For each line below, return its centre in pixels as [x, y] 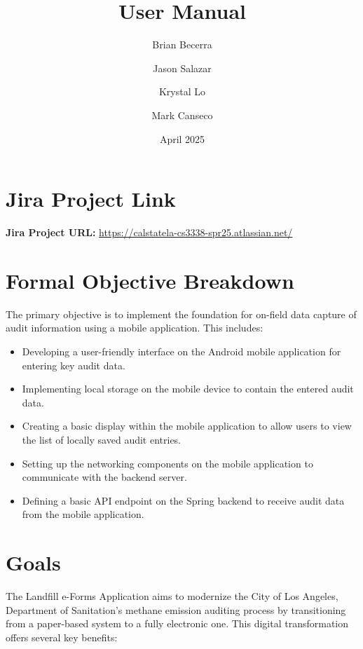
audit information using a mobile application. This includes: [135, 328]
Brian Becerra [182, 45]
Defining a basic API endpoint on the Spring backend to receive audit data [183, 500]
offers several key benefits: [62, 637]
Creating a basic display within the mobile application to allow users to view [187, 426]
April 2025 [182, 138]
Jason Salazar [182, 68]
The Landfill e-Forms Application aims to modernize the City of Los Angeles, [172, 596]
